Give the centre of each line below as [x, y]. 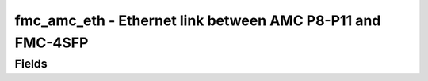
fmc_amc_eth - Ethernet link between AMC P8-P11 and [198, 20]
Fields [31, 64]
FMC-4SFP [52, 42]
